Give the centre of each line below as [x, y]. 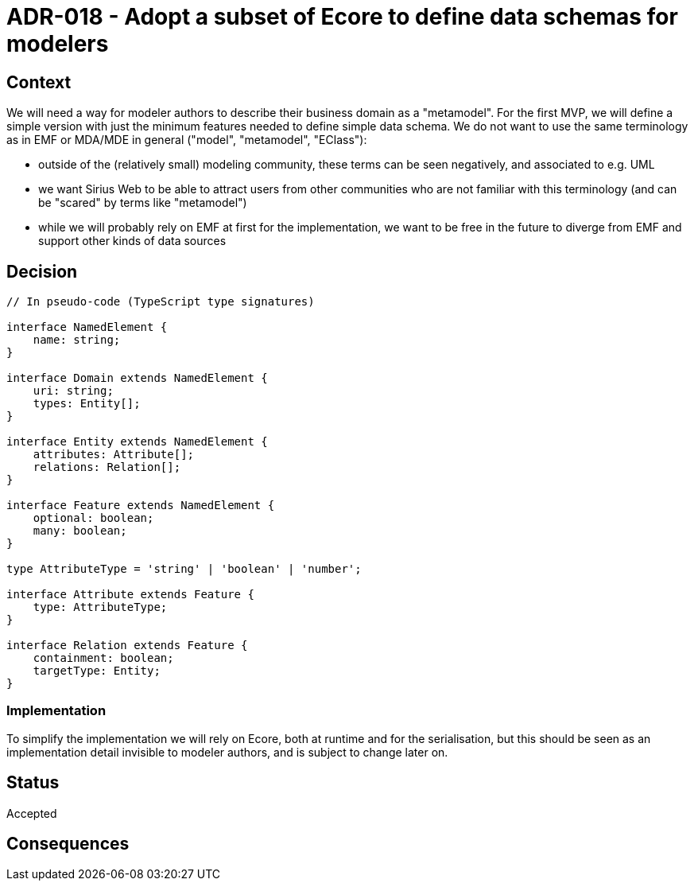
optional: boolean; [93, 518]
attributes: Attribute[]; [114, 455]
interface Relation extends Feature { [127, 646]
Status [33, 783]
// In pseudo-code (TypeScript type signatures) [161, 302]
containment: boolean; [103, 658]
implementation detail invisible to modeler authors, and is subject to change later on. [227, 752]
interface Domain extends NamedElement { [137, 378]
